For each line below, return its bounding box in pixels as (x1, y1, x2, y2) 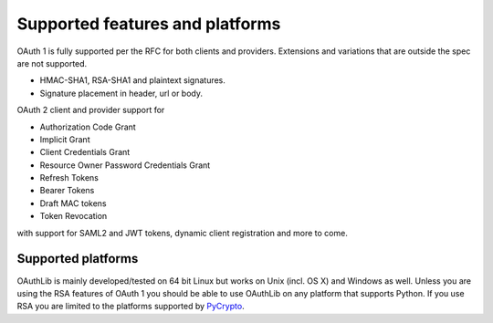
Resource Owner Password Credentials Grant (39, 160, 211, 171)
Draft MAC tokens (39, 197, 107, 209)
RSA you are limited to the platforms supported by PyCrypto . (16, 301, 246, 312)
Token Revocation (39, 211, 108, 222)
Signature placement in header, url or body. (39, 88, 204, 99)
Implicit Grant (39, 133, 90, 145)
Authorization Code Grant (39, 121, 136, 132)
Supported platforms (16, 251, 139, 266)
